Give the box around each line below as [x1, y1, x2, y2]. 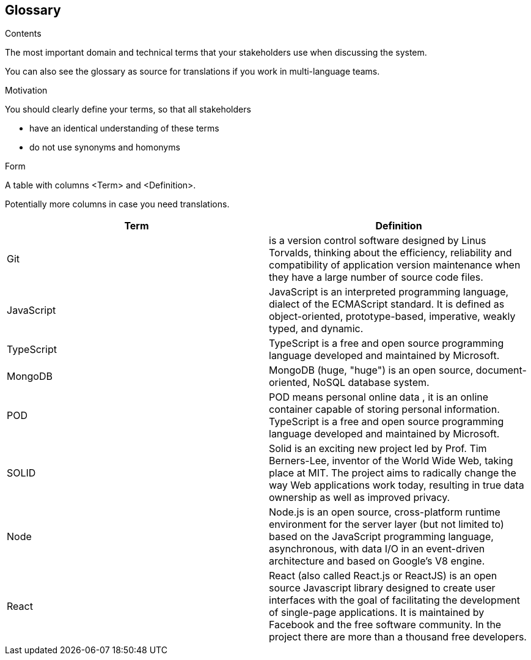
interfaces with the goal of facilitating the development [269, 594, 520, 607]
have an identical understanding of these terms [29, 123, 219, 134]
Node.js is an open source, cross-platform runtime [269, 506, 500, 519]
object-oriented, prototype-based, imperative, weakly [269, 310, 516, 323]
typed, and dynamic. [269, 322, 364, 335]
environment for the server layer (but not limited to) [269, 518, 504, 531]
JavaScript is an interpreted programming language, [269, 286, 509, 298]
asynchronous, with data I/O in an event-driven [269, 543, 485, 555]
